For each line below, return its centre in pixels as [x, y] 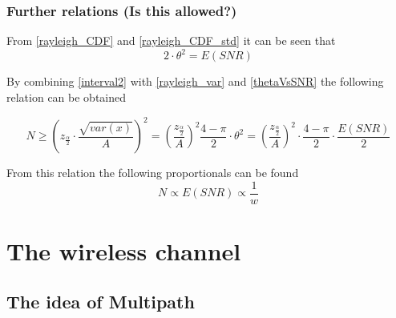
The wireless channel [124, 250]
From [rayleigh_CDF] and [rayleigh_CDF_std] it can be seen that [171, 40]
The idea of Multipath [101, 302]
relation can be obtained [67, 97]
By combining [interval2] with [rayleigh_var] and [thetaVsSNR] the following [195, 81]
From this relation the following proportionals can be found [153, 172]
